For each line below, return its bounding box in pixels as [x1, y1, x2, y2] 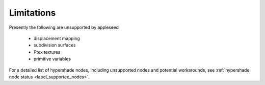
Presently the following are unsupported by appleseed [9, 24, 119, 30]
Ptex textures [33, 49, 61, 55]
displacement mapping [33, 35, 80, 41]
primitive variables [33, 56, 71, 62]
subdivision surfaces [33, 42, 76, 48]
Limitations [9, 7, 56, 18]
